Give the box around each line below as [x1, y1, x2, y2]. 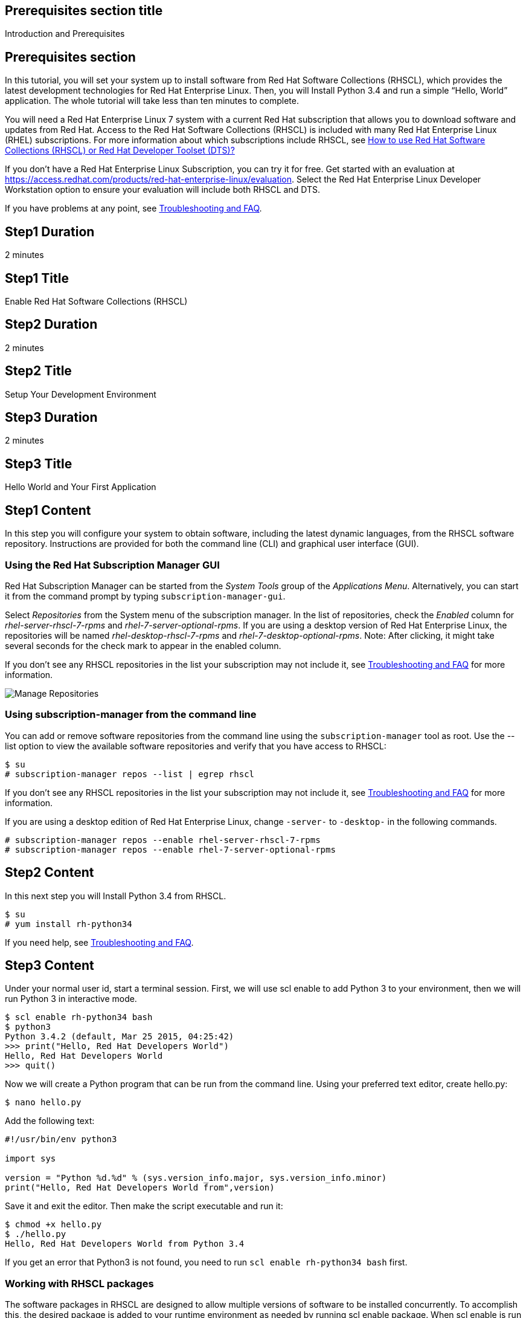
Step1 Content [5, 502, 91, 518]
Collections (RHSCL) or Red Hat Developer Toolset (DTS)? [5, 145, 235, 156]
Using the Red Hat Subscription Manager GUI [5, 558, 220, 571]
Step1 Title [5, 270, 69, 286]
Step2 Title [5, 363, 72, 379]
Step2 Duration [5, 317, 98, 332]
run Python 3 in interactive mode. [5, 993, 137, 1004]
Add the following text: [5, 1116, 95, 1126]
